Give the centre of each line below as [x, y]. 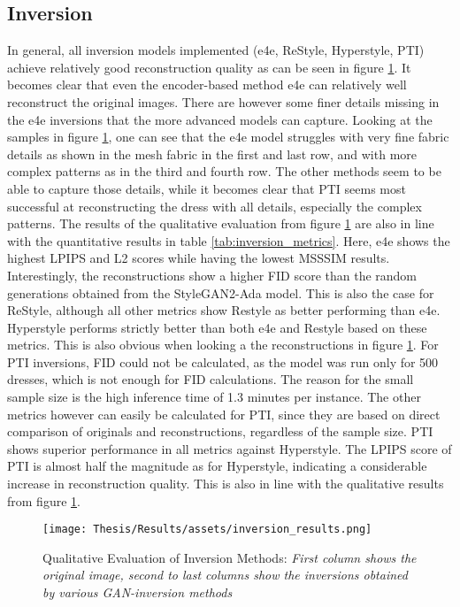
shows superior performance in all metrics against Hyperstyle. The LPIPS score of [230, 448]
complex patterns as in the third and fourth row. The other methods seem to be [224, 171]
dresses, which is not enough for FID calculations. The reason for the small [211, 379]
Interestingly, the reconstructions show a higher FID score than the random [212, 275]
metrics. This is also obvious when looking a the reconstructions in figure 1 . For [223, 345]
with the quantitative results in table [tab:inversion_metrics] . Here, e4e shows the [229, 240]
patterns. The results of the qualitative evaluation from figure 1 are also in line [221, 223]
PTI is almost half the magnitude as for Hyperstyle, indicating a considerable [217, 466]
